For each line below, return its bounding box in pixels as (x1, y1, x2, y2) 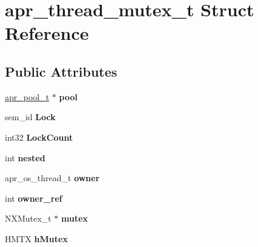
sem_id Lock (5, 111, 56, 123)
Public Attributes (5, 62, 117, 80)
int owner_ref (5, 191, 62, 204)
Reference (5, 21, 89, 45)
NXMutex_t (5, 212, 51, 225)
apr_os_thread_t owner (5, 172, 100, 184)
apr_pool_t (5, 90, 50, 103)
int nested (5, 151, 45, 164)
